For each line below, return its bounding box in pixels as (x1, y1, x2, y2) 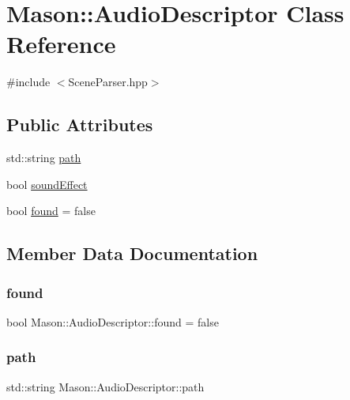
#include (6, 74, 51, 90)
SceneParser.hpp (68, 74, 148, 90)
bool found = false (6, 202, 96, 219)
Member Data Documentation (6, 241, 258, 266)
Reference (6, 28, 116, 60)
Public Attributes (6, 112, 153, 137)
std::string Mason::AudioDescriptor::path (6, 378, 205, 394)
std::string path (6, 149, 81, 166)
